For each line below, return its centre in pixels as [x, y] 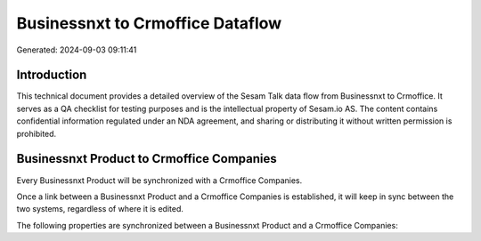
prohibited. [37, 133]
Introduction [52, 75]
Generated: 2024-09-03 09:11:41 [77, 50]
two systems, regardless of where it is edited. [100, 209]
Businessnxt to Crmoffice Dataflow [149, 23]
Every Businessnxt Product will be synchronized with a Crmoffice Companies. [159, 180]
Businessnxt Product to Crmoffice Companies [147, 159]
